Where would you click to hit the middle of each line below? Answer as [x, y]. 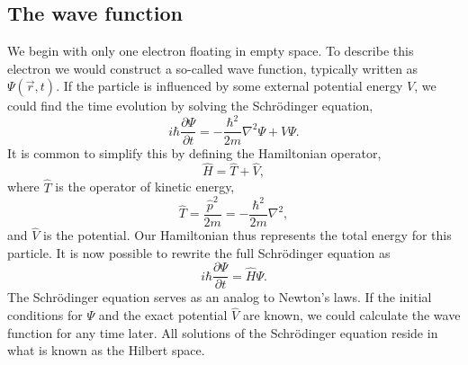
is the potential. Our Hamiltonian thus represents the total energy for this [247, 235]
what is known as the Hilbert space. [106, 350]
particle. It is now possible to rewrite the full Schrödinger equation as [199, 252]
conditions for [45, 315]
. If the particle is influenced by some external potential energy [229, 86]
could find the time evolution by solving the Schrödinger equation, [190, 106]
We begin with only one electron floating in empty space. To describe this [211, 51]
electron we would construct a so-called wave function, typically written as [213, 68]
